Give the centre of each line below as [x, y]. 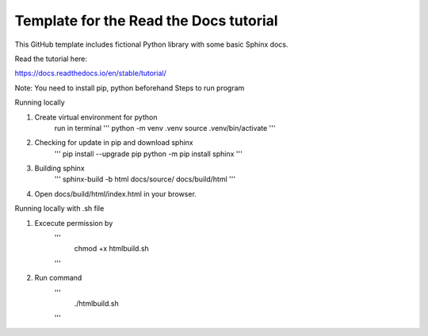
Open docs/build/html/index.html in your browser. [116, 193]
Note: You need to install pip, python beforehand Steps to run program [130, 88]
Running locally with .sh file [59, 208]
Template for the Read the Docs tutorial [146, 21]
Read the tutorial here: [51, 59]
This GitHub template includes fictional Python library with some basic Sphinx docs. [151, 44]
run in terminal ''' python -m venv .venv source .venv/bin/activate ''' [165, 128]
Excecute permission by [74, 223]
